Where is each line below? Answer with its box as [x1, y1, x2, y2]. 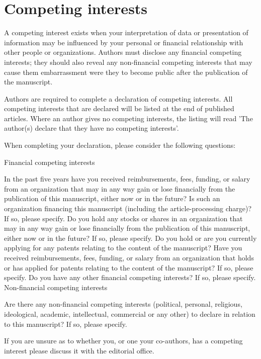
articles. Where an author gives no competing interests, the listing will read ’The [4, 113, 253, 123]
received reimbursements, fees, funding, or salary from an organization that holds [4, 252, 254, 262]
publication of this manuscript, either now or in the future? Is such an [4, 193, 220, 204]
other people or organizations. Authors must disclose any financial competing [4, 47, 242, 57]
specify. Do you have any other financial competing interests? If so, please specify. [4, 272, 256, 283]
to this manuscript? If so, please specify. [4, 318, 127, 329]
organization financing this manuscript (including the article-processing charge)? [4, 203, 252, 214]
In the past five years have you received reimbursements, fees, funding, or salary [4, 173, 250, 184]
